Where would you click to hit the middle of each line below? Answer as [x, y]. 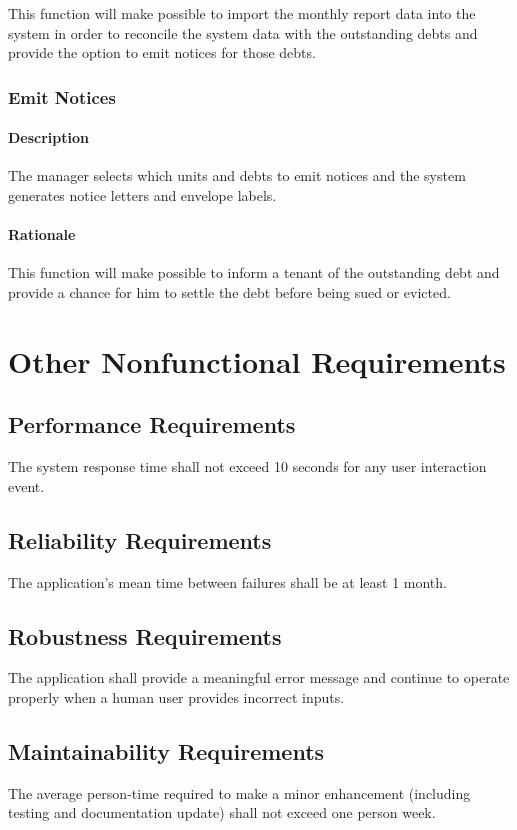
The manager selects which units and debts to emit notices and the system [237, 175]
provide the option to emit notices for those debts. [162, 52]
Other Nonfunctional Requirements [257, 360]
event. [26, 485]
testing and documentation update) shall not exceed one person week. [222, 812]
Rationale [42, 234]
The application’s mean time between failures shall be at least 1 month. [227, 581]
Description [49, 137]
